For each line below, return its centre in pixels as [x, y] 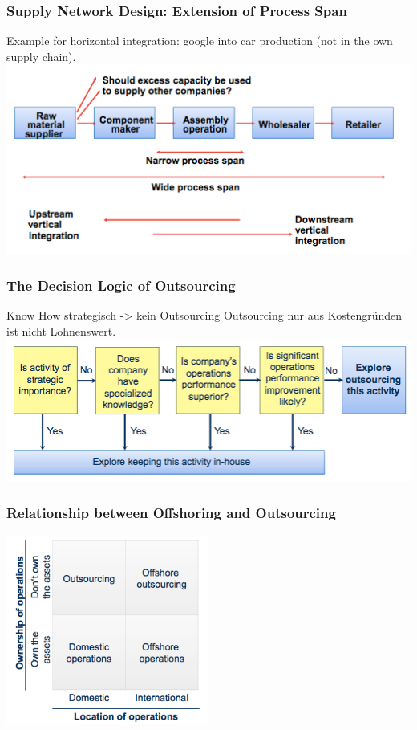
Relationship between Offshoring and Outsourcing [171, 513]
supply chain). [41, 56]
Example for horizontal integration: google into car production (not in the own [200, 41]
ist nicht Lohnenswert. [61, 330]
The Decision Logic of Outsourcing [121, 285]
